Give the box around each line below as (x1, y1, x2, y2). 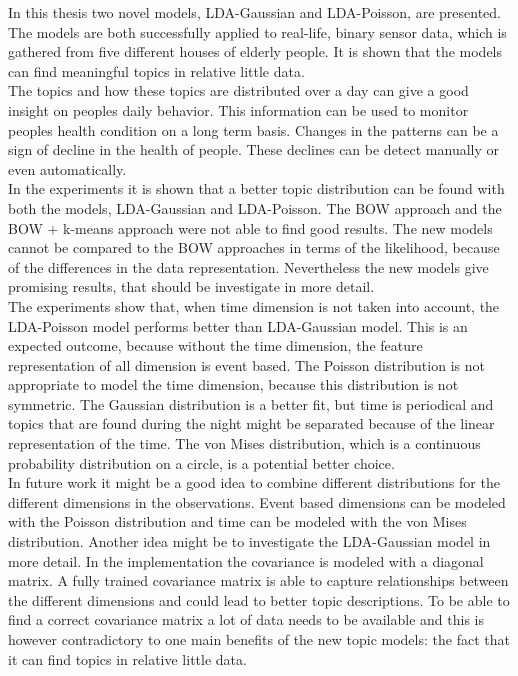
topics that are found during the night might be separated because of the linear (8, 413, 495, 434)
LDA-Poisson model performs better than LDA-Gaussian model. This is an (8, 315, 468, 336)
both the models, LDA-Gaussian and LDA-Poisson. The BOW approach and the (8, 197, 502, 218)
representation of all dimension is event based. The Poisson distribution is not (8, 354, 485, 375)
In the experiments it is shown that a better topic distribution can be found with (8, 178, 505, 199)
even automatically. (8, 158, 127, 179)
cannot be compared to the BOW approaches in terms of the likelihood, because (8, 237, 500, 258)
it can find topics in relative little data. (8, 648, 247, 669)
